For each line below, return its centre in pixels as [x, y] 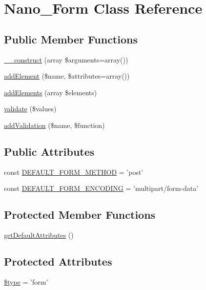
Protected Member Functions [80, 215]
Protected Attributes [58, 261]
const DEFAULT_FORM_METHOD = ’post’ [74, 172]
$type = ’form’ [26, 281]
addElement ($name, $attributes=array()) [67, 76]
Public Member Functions [71, 39]
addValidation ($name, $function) [54, 125]
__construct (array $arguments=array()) [66, 59]
